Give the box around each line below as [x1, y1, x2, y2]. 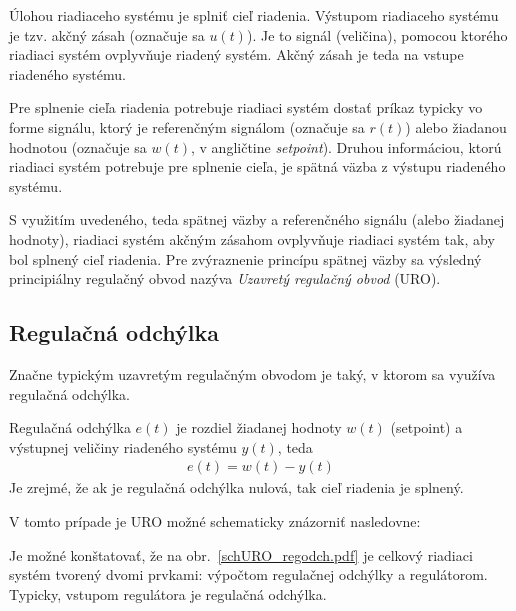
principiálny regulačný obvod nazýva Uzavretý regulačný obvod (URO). [9, 268, 441, 289]
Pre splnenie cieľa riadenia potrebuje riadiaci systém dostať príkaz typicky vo [9, 97, 483, 118]
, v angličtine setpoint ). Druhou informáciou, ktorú [190, 136, 502, 157]
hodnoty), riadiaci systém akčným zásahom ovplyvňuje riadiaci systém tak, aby [9, 228, 495, 249]
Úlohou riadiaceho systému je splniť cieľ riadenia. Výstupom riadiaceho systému [9, 5, 499, 25]
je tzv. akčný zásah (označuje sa [9, 24, 205, 45]
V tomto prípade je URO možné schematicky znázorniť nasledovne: [9, 510, 421, 531]
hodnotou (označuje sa [9, 136, 147, 157]
